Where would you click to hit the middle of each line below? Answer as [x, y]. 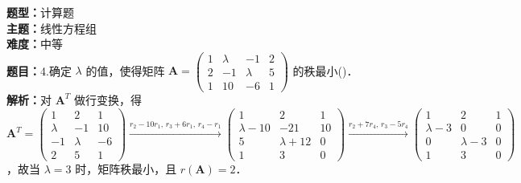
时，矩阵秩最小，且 [126, 168]
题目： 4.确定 [39, 70]
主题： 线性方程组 [52, 28]
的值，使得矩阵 [125, 70]
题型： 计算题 [40, 12]
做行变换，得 [108, 99]
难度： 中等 [35, 44]
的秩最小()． [325, 70]
